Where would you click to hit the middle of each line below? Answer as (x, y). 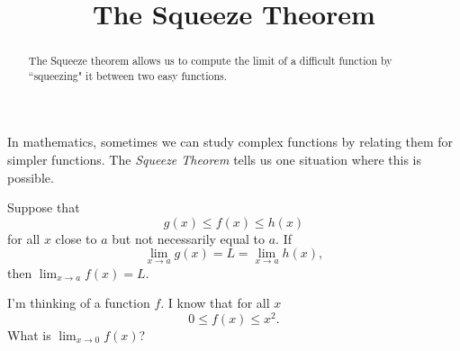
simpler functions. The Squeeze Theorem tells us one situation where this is (214, 160)
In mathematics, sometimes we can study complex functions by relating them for (230, 142)
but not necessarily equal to (189, 238)
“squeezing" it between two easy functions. (128, 75)
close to (76, 238)
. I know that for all (215, 303)
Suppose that (44, 207)
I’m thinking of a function (79, 303)
